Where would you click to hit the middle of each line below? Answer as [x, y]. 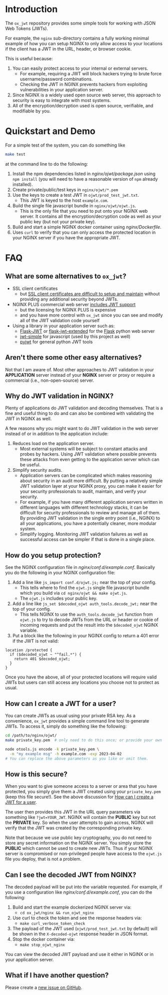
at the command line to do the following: [47, 164]
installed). [23, 184]
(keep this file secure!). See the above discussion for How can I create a [79, 797]
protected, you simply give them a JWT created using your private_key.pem [83, 792]
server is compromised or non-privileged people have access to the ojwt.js [83, 854]
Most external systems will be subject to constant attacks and [83, 449]
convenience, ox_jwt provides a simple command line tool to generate [77, 721]
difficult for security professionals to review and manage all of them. [90, 513]
